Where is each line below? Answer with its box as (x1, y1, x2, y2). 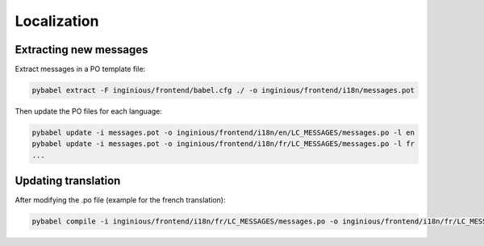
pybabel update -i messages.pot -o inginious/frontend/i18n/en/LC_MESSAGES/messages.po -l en (31, 128, 415, 137)
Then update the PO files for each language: (15, 106, 163, 116)
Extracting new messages (15, 43, 148, 56)
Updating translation (15, 174, 121, 188)
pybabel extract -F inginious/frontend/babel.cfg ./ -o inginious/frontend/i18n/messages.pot (31, 85, 415, 95)
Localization (15, 12, 99, 30)
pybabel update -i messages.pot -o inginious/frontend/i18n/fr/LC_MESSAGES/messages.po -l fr (31, 140, 415, 148)
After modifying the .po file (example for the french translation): (15, 195, 226, 205)
